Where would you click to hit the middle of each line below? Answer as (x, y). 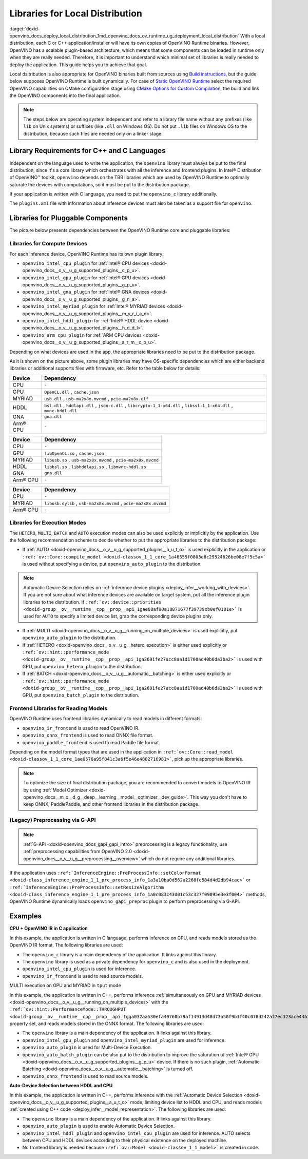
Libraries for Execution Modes (48, 523)
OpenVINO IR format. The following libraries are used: (66, 945)
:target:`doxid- (25, 29)
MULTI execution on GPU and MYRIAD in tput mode (65, 986)
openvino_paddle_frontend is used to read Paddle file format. (91, 742)
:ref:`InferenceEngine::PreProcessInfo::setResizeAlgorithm (87, 887)
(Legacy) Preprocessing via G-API (53, 820)
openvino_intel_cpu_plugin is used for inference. (79, 969)
